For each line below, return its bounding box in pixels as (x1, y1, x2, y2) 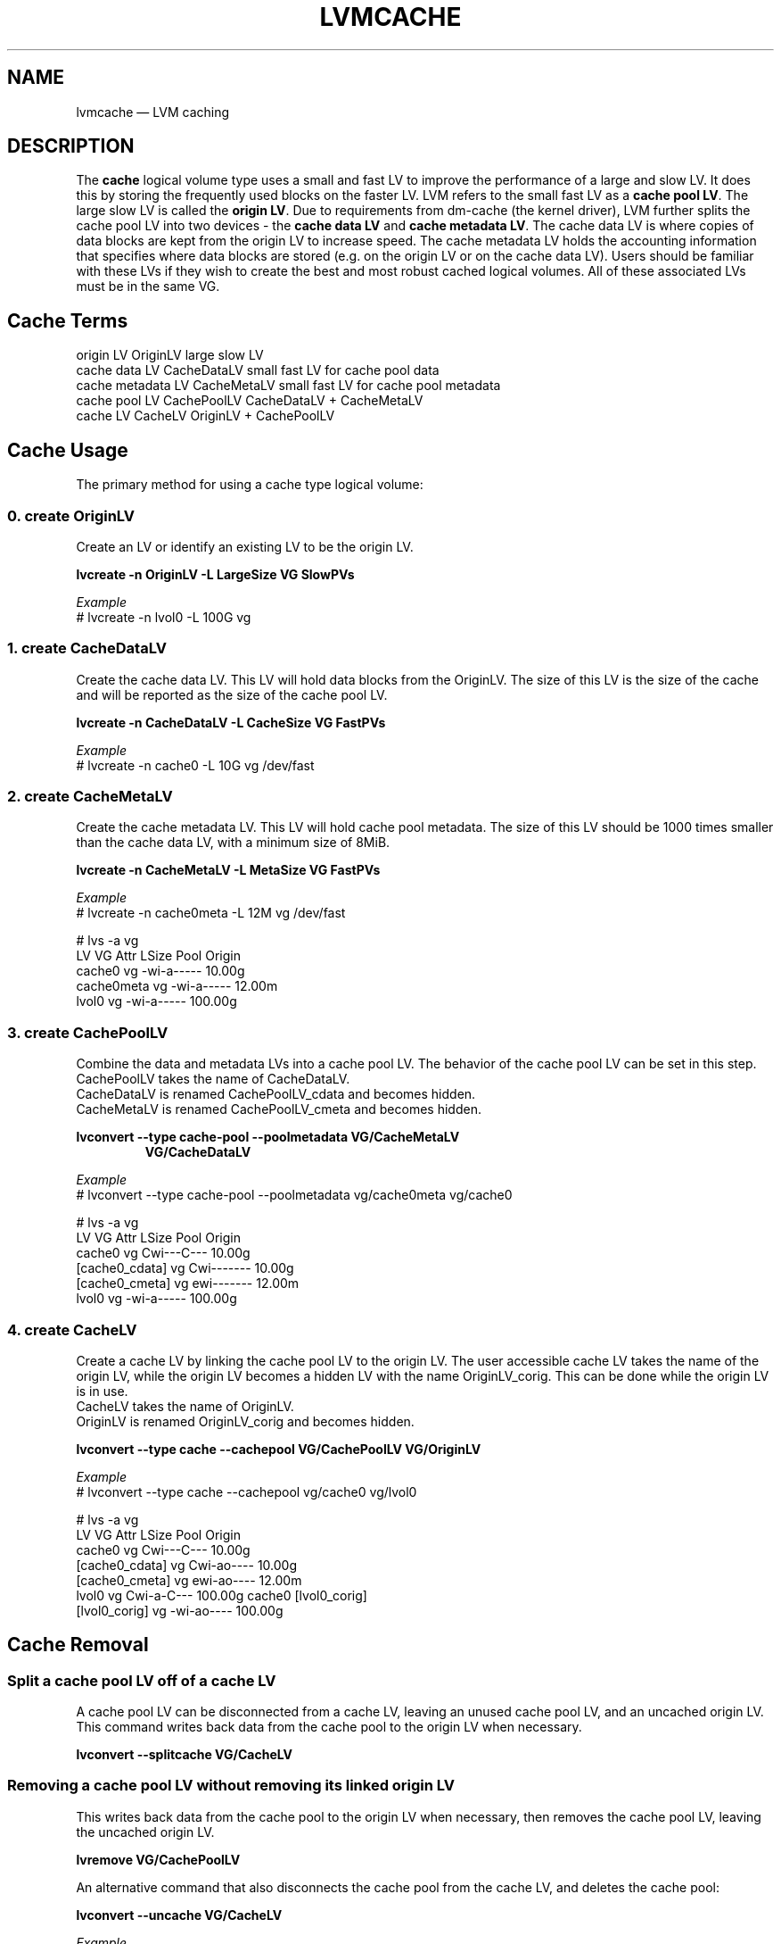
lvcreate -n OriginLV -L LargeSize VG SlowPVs (76, 566, 355, 582)
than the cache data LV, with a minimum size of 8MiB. (76, 835, 390, 851)
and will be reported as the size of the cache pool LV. (76, 686, 388, 702)
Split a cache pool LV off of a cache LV (7, 1671, 276, 1690)
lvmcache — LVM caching (76, 104, 230, 120)
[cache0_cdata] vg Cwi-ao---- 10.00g (76, 1557, 298, 1573)
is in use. (76, 1383, 128, 1399)
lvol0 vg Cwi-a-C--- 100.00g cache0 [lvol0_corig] (76, 1587, 367, 1603)
